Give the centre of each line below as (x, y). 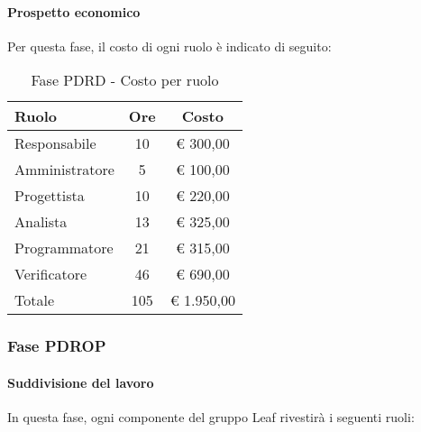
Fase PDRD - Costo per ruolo (125, 80)
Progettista (50, 196)
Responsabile (55, 143)
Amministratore (64, 170)
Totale (35, 300)
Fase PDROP (57, 346)
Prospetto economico (74, 11)
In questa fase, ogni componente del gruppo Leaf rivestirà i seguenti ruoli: (211, 417)
